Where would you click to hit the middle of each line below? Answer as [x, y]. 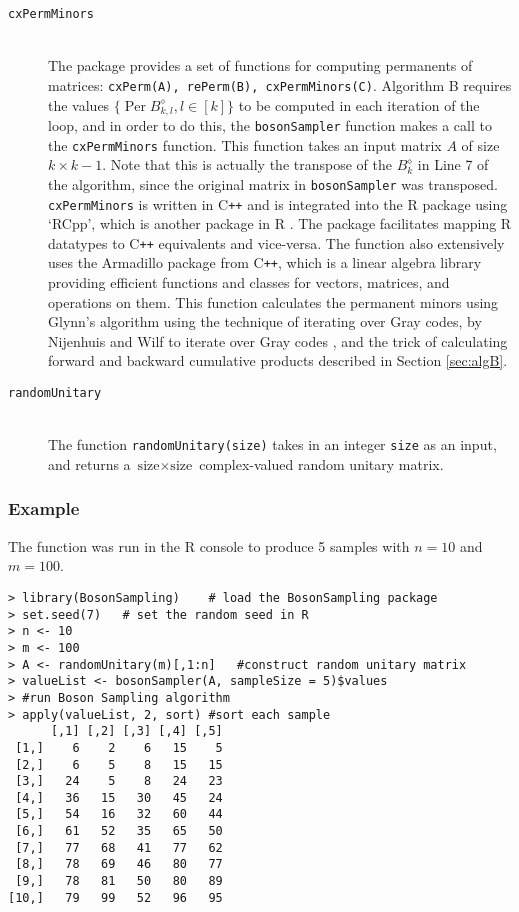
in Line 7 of [453, 164]
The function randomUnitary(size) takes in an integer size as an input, [272, 444]
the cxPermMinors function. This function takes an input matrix [245, 144]
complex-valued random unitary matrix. [321, 463]
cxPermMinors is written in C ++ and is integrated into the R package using [278, 203]
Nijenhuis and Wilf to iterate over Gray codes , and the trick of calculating [278, 340]
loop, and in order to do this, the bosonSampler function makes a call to [270, 124]
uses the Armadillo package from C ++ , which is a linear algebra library [265, 262]
